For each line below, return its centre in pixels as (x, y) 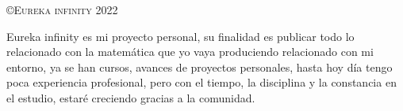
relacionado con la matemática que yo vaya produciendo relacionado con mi (190, 52)
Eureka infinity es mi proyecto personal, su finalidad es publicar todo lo (180, 36)
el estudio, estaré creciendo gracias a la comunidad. (131, 97)
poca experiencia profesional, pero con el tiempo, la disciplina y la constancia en (201, 82)
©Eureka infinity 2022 (62, 9)
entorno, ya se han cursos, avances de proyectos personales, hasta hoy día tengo (200, 67)
